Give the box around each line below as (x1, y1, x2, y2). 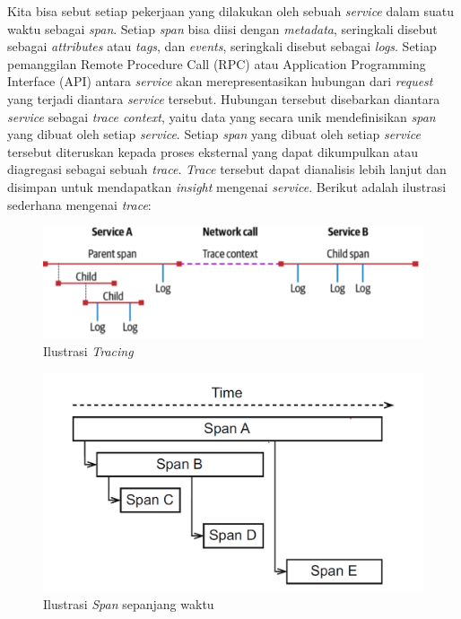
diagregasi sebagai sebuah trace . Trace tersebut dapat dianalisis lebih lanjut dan (7, 160, 447, 179)
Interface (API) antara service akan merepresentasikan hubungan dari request (7, 72, 433, 91)
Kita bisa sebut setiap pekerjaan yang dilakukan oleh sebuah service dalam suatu (7, 2, 455, 20)
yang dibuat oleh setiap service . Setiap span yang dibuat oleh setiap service (7, 125, 421, 144)
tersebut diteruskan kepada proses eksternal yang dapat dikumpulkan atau (7, 142, 418, 161)
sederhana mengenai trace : (7, 195, 152, 214)
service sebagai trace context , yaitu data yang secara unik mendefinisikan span (7, 107, 436, 126)
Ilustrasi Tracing (43, 342, 134, 361)
